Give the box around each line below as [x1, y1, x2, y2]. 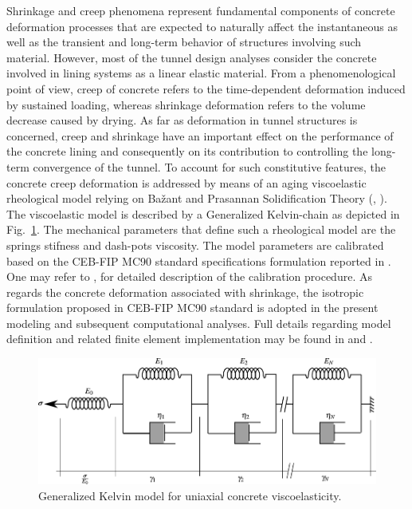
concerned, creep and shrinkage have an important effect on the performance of [6, 127, 394, 144]
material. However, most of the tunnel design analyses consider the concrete [6, 49, 377, 65]
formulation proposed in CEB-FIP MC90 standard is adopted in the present [6, 299, 379, 316]
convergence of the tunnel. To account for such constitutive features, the [33, 158, 386, 175]
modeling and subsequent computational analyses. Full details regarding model [6, 314, 391, 331]
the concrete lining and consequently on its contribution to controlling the [6, 143, 368, 160]
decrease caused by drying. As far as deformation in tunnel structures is [6, 112, 358, 128]
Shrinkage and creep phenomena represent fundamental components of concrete [6, 2, 395, 18]
